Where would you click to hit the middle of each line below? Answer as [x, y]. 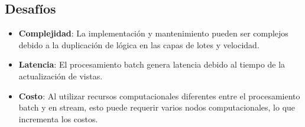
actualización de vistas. [61, 76]
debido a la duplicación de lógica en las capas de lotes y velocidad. [139, 44]
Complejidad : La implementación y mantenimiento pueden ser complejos [153, 33]
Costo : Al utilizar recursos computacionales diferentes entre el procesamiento [159, 96]
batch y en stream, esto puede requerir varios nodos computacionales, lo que [157, 107]
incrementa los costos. [58, 118]
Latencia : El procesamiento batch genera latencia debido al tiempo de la [152, 64]
